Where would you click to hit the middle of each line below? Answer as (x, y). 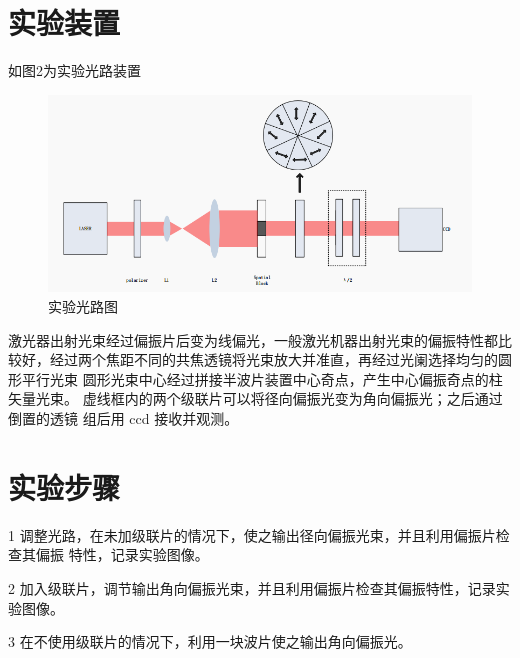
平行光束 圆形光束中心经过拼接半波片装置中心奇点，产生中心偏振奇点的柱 (262, 378)
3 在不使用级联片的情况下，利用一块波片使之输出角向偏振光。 (210, 641)
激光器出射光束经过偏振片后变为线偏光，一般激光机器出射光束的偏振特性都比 (260, 339)
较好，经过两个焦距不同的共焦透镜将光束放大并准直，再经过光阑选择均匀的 (253, 359)
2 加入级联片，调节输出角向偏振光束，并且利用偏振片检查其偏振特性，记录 (252, 587)
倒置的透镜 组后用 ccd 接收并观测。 (123, 418)
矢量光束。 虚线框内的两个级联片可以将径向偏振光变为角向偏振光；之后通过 (255, 398)
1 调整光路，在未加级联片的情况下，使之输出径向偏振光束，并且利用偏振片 (252, 534)
